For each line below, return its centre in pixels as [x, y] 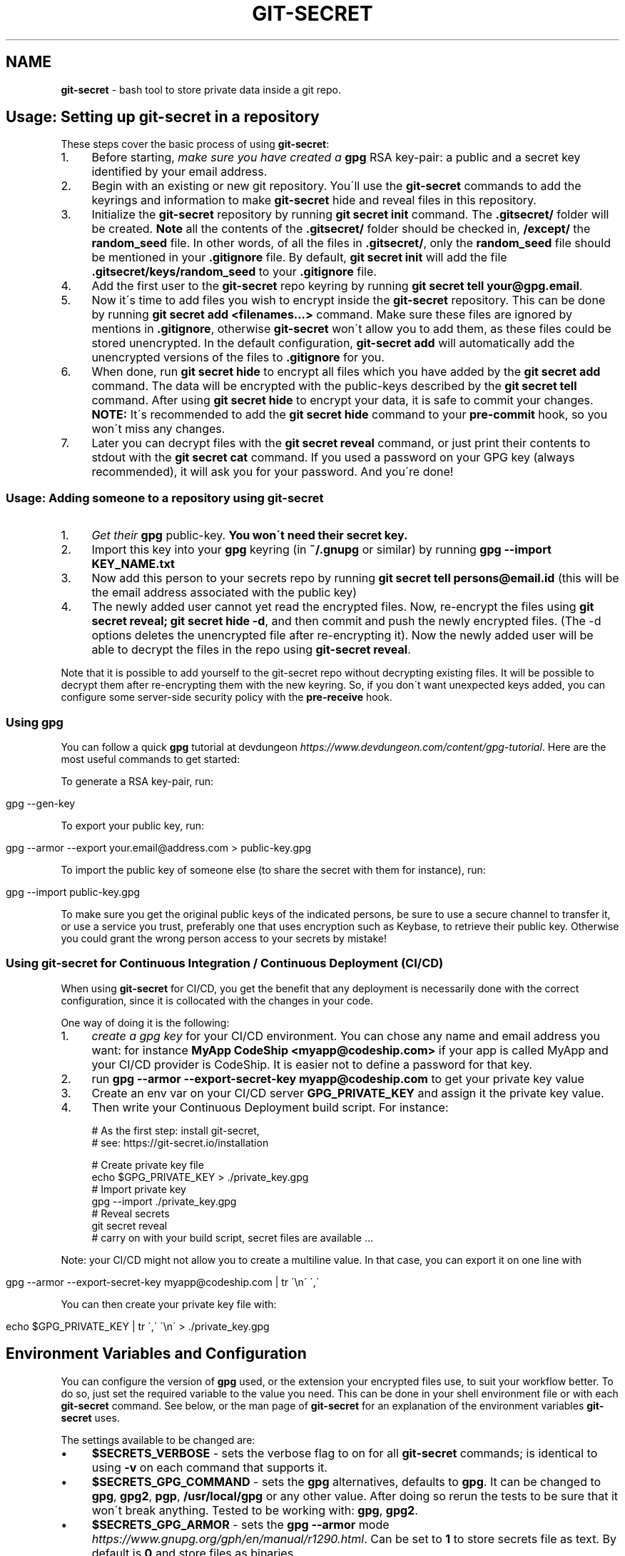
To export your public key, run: [133, 825]
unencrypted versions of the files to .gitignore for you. [238, 358]
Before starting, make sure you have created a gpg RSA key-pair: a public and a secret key [336, 158]
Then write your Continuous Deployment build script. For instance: [270, 1107]
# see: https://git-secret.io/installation [180, 1142]
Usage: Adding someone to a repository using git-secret [165, 498]
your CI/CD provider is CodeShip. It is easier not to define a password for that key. [312, 1064]
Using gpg [35, 722]
